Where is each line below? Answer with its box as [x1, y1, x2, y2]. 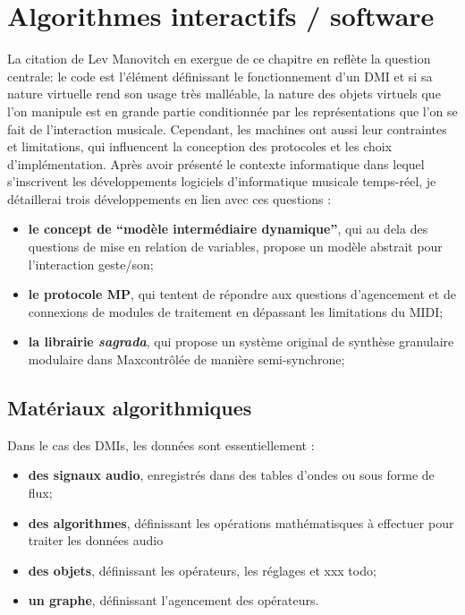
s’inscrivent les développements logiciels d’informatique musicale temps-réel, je [7, 172, 436, 191]
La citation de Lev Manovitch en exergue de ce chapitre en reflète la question [7, 49, 431, 68]
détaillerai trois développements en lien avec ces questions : [7, 189, 332, 208]
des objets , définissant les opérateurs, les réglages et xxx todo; [28, 560, 376, 579]
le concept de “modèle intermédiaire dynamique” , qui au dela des [28, 219, 428, 238]
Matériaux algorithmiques [7, 394, 252, 422]
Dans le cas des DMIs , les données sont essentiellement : [7, 435, 315, 454]
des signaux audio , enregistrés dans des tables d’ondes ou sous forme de [28, 466, 435, 484]
